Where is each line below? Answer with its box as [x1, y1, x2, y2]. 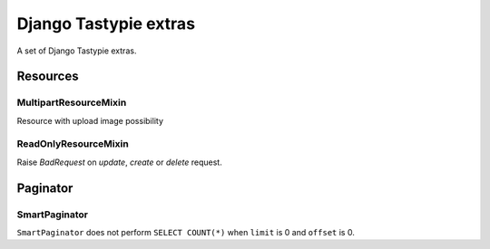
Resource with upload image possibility [16, 115, 163, 126]
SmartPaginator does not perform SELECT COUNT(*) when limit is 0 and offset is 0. [16, 227, 356, 237]
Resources [16, 69, 79, 84]
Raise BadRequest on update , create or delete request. [16, 157, 222, 168]
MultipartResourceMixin [16, 96, 127, 109]
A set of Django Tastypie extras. [16, 45, 137, 56]
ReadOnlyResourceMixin [16, 138, 129, 150]
